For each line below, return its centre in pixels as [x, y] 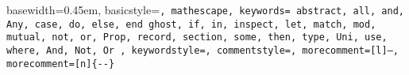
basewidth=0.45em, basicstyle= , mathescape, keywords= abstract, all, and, [205, 9]
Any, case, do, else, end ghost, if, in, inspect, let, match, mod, [191, 24]
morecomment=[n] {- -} [61, 64]
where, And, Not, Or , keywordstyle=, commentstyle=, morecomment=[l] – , [203, 50]
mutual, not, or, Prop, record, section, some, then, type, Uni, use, [197, 37]
